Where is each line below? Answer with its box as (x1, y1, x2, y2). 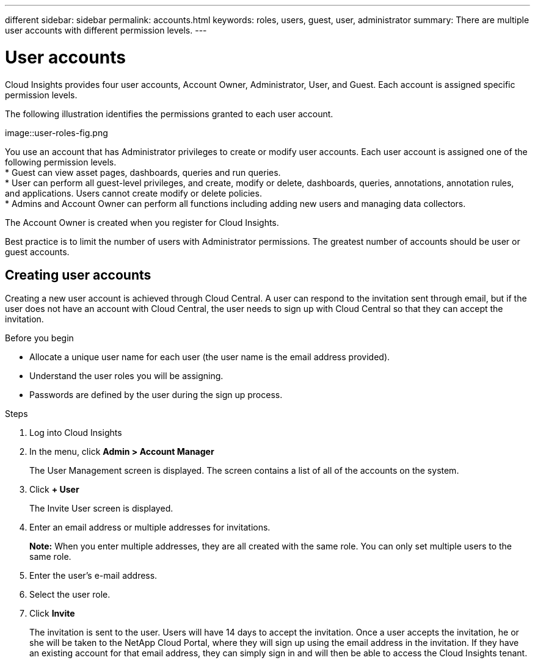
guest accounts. (5, 246, 70, 257)
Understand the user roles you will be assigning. (29, 371, 224, 382)
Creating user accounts (5, 267, 151, 283)
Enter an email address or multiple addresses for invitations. (29, 522, 271, 533)
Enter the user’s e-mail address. (29, 570, 158, 581)
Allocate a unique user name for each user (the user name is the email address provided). (29, 352, 390, 363)
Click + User (29, 484, 79, 495)
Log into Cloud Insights (29, 427, 122, 438)
